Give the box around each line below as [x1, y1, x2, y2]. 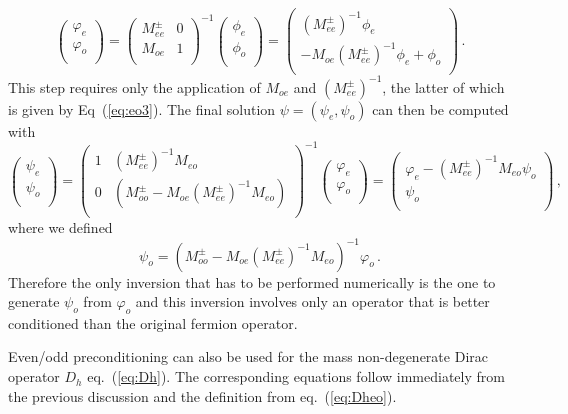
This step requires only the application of [8, 76, 261, 97]
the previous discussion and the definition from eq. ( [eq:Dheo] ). [8, 385, 397, 406]
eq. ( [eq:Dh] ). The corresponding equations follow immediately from [87, 366, 505, 387]
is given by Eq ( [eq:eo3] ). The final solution [8, 98, 276, 119]
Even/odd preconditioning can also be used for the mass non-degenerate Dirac [8, 346, 488, 367]
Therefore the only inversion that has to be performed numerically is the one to [8, 271, 496, 292]
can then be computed [372, 98, 509, 119]
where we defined [8, 217, 113, 238]
